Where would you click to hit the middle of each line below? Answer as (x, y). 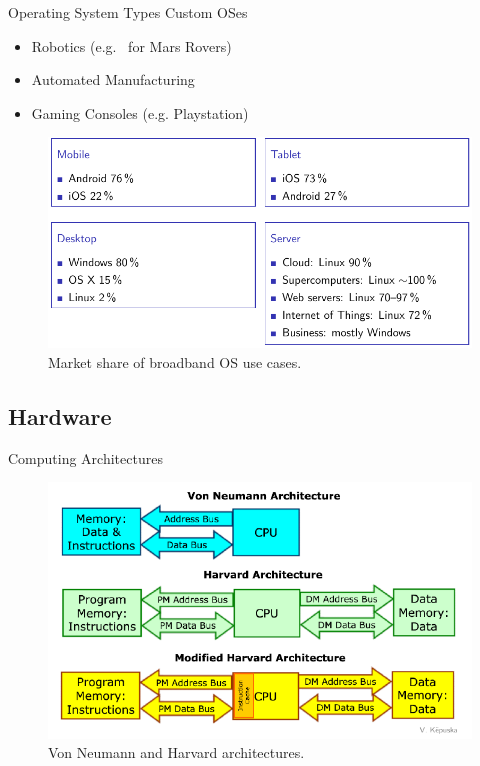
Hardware (60, 415)
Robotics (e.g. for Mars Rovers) (131, 45)
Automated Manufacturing (113, 79)
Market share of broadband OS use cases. (175, 361)
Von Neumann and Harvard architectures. (176, 752)
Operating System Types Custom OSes (128, 12)
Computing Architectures (85, 457)
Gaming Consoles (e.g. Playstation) (140, 112)
